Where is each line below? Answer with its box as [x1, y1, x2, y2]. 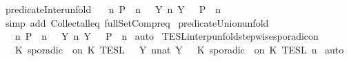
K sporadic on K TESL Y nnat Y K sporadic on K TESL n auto [14, 42, 344, 56]
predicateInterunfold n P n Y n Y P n [5, 2, 221, 16]
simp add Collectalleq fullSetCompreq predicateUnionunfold [5, 15, 269, 29]
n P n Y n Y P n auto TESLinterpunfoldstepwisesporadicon [14, 29, 319, 43]
